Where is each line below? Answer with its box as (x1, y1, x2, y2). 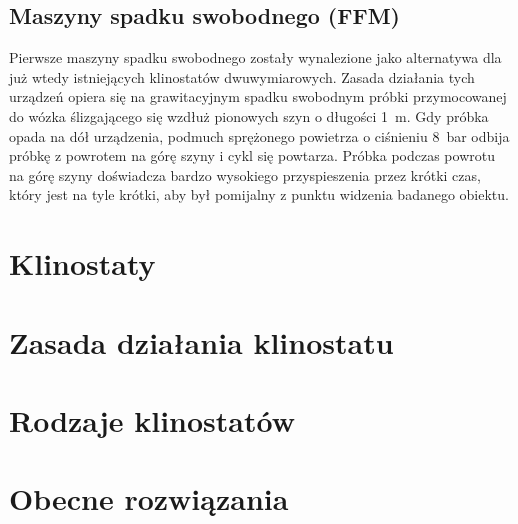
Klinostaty (9, 243, 156, 284)
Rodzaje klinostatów (9, 399, 295, 440)
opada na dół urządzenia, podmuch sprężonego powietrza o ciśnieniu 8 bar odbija (9, 125, 510, 146)
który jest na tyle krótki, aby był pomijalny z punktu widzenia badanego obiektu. (9, 184, 509, 205)
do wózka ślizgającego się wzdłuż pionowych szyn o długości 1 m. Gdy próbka (9, 105, 489, 126)
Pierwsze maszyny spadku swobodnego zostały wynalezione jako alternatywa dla (9, 47, 502, 68)
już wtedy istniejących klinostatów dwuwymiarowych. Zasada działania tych (9, 66, 475, 87)
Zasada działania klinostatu (9, 321, 394, 362)
